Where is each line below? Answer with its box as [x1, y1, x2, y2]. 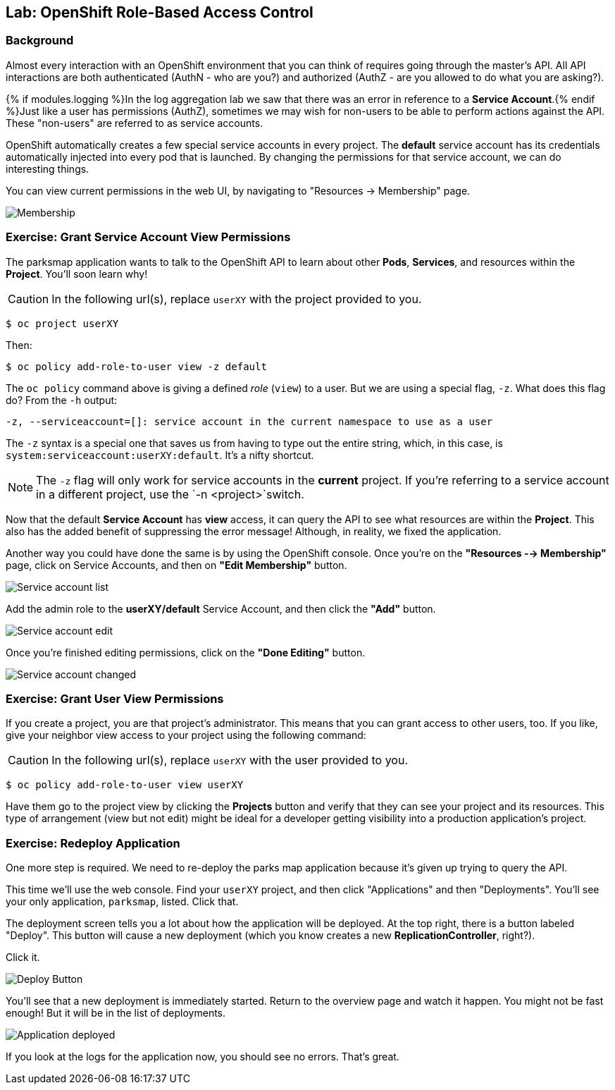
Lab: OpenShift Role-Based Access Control [6, 4, 313, 21]
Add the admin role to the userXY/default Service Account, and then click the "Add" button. [6, 602, 436, 615]
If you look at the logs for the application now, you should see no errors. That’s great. [6, 1051, 399, 1063]
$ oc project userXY [6, 317, 119, 329]
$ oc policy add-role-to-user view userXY [6, 779, 244, 791]
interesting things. [6, 162, 89, 175]
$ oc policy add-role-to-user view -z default [6, 360, 267, 372]
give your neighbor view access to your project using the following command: [6, 729, 366, 742]
